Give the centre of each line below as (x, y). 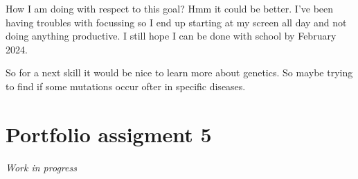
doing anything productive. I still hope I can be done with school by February (171, 36)
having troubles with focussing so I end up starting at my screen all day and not (176, 22)
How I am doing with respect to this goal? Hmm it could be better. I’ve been (170, 8)
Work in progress (41, 167)
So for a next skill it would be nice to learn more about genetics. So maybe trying (179, 73)
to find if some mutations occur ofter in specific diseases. (126, 86)
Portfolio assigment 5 (109, 134)
